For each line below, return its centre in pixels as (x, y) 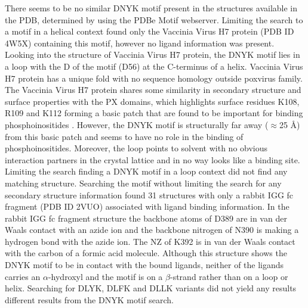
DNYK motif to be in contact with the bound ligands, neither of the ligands (144, 265)
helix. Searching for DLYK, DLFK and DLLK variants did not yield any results (151, 288)
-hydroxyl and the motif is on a (105, 276)
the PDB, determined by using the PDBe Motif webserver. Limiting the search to (154, 19)
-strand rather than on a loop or (229, 276)
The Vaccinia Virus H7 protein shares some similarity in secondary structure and (153, 90)
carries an (23, 276)
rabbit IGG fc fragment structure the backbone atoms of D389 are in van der (146, 218)
